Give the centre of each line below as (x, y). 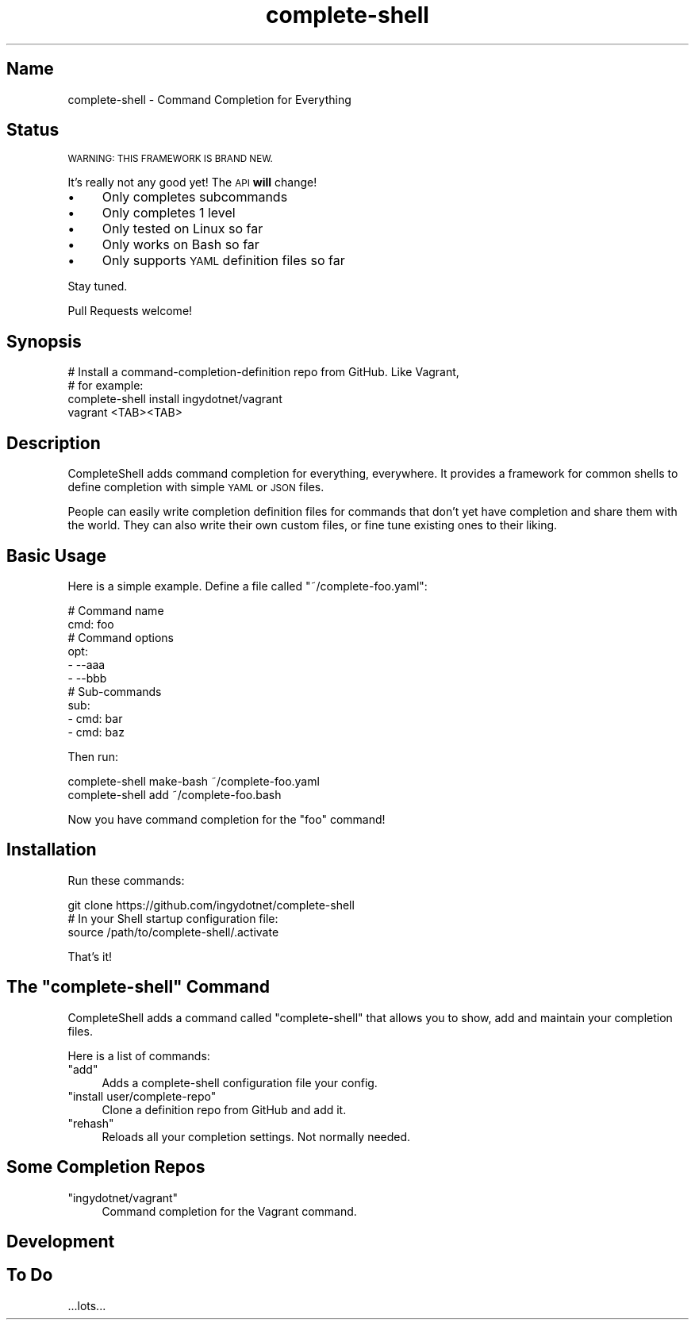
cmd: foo (91, 624)
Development (61, 1241)
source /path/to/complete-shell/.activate (173, 932)
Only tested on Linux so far (182, 229)
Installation (52, 850)
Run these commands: (126, 880)
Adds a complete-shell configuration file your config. (240, 1082)
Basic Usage (56, 555)
